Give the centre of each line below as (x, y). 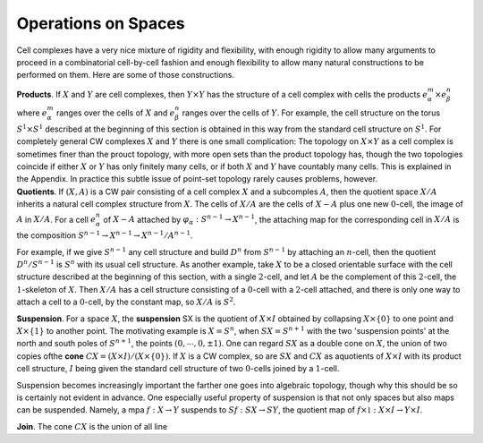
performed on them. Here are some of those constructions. (126, 75)
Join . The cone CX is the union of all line (92, 426)
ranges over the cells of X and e (115, 113)
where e (32, 113)
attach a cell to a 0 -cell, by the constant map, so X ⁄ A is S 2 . (126, 302)
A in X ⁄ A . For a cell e (56, 219)
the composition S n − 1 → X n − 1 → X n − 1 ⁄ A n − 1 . (105, 235)
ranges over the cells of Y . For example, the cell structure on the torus (311, 113)
